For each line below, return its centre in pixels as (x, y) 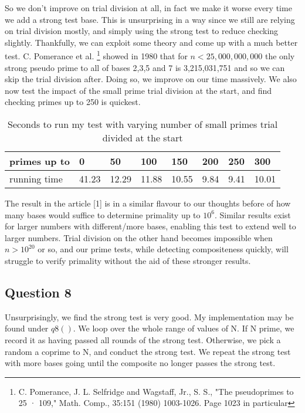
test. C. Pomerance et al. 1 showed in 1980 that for (96, 55)
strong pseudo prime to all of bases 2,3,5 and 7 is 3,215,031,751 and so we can (145, 67)
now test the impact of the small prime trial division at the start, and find (138, 90)
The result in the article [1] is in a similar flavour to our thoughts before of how (148, 203)
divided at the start (143, 138)
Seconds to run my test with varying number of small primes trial (143, 124)
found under (27, 328)
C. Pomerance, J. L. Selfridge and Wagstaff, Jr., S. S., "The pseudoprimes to (156, 391)
